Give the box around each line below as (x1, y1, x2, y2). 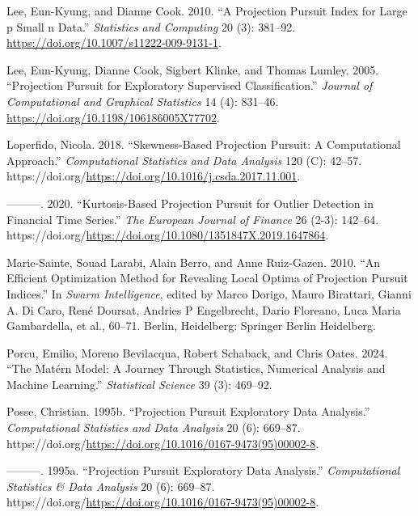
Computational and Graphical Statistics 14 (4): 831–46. (6, 92, 279, 109)
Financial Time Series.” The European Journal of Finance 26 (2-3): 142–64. (6, 210, 379, 227)
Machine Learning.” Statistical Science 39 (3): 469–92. (6, 375, 272, 392)
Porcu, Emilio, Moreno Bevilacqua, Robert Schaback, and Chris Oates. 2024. (6, 344, 388, 361)
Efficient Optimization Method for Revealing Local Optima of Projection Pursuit (6, 269, 408, 286)
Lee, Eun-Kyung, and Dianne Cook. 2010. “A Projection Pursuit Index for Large (6, 2, 407, 19)
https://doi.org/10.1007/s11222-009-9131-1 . (6, 34, 222, 51)
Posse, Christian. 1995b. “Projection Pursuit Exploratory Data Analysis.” (6, 403, 370, 420)
